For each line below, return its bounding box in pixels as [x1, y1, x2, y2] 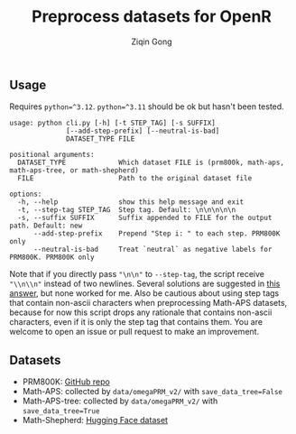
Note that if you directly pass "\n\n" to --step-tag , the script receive [9, 269, 264, 280]
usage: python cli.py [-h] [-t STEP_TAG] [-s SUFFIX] [9, 119, 217, 128]
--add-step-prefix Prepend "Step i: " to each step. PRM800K [32, 229, 281, 238]
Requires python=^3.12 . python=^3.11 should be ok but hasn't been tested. [9, 101, 284, 112]
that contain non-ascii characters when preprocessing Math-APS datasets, [9, 298, 288, 309]
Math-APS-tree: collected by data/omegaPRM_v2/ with [22, 395, 218, 407]
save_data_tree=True [22, 407, 100, 416]
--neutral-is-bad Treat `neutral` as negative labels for [32, 245, 273, 254]
